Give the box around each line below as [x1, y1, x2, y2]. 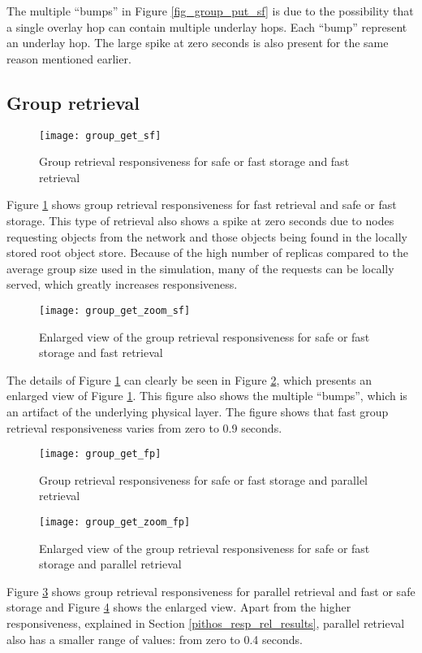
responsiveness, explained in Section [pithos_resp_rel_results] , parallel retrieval [6, 615, 405, 632]
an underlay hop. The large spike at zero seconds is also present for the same [6, 34, 389, 51]
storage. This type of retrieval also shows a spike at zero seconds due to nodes [6, 212, 394, 229]
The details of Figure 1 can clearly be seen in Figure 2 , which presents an [6, 371, 372, 388]
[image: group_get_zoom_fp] [39, 516, 191, 529]
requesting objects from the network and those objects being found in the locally [6, 228, 407, 245]
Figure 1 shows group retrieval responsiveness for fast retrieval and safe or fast [6, 196, 397, 213]
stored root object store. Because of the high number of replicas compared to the [6, 244, 408, 261]
